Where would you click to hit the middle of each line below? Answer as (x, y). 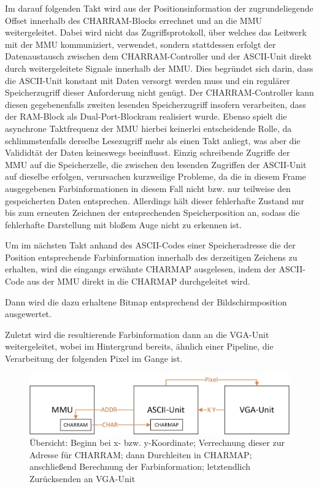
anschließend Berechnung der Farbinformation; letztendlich (140, 466)
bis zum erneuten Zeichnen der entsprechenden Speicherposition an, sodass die (152, 213)
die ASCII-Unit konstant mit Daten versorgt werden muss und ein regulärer (148, 80)
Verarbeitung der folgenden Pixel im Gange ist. (94, 359)
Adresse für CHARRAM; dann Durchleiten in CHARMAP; (141, 454)
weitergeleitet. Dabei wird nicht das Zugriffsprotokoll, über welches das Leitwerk (156, 32)
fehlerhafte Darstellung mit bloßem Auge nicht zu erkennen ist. (123, 224)
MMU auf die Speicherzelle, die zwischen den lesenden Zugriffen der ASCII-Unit (156, 164)
